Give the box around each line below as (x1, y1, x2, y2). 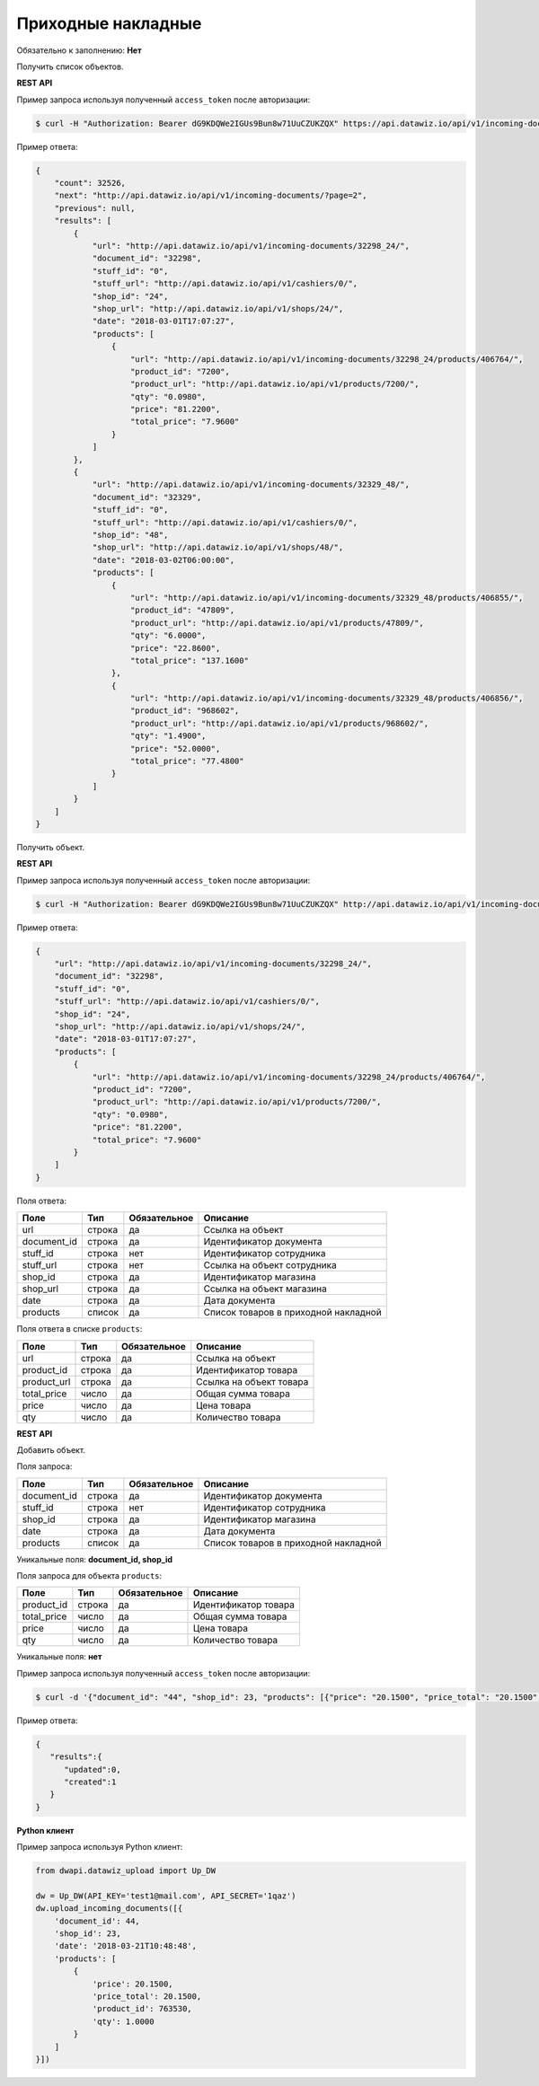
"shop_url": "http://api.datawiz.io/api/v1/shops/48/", (92, 542, 344, 552)
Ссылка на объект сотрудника (203, 1259, 337, 1272)
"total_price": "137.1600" (130, 656, 249, 665)
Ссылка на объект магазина (203, 1282, 327, 1295)
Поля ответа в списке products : (16, 1324, 143, 1334)
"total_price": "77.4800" (130, 756, 244, 767)
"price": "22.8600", (130, 643, 221, 653)
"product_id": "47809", (130, 605, 235, 615)
